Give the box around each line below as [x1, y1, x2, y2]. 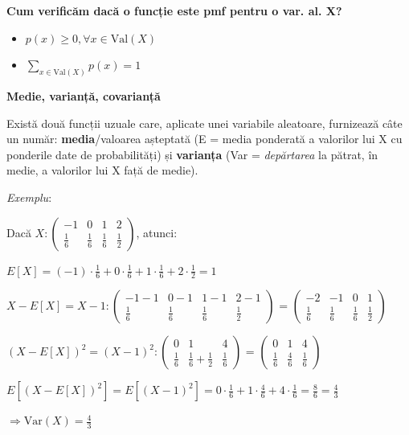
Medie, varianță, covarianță [6, 88, 161, 105]
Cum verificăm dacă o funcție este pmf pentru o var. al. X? [6, 2, 342, 18]
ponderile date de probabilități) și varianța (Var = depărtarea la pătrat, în [6, 146, 378, 162]
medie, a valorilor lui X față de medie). [6, 162, 198, 179]
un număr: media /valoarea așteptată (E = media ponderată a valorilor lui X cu [6, 130, 403, 147]
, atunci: [136, 224, 178, 240]
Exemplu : [6, 189, 52, 206]
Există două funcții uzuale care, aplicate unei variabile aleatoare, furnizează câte [6, 114, 403, 131]
